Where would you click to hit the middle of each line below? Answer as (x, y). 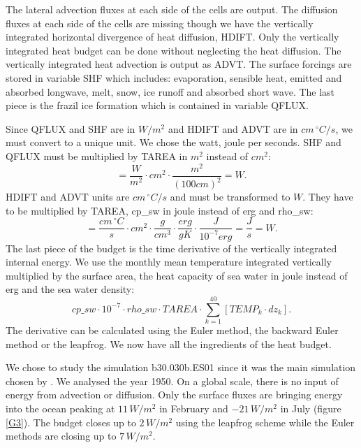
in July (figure (311, 409)
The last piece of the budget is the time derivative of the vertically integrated (171, 248)
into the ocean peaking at (60, 409)
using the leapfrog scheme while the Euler (265, 422)
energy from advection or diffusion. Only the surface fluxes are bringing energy (174, 395)
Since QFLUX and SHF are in (71, 128)
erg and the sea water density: (70, 289)
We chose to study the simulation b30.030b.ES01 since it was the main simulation (181, 367)
